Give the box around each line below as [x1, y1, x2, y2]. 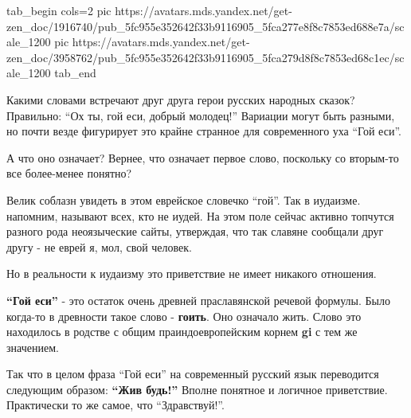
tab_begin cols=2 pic [6, 2, 112, 18]
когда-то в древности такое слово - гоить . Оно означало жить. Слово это [6, 307, 362, 324]
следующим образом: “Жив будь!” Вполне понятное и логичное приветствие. [6, 381, 388, 397]
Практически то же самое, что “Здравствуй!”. [6, 397, 225, 413]
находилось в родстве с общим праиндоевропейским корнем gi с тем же [6, 323, 358, 340]
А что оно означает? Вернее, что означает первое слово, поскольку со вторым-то [6, 149, 399, 166]
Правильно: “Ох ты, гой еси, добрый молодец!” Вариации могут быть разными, [6, 107, 395, 123]
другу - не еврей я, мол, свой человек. [6, 238, 192, 255]
